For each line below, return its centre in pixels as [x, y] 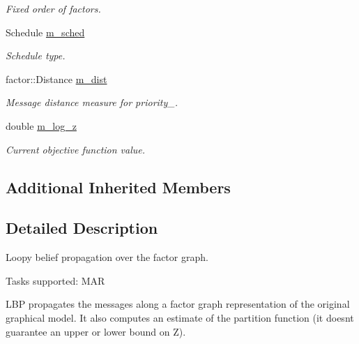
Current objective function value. [76, 149]
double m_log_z [41, 125]
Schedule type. [36, 55]
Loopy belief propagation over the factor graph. [107, 257]
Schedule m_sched [45, 32]
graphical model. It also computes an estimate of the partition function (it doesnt [180, 317]
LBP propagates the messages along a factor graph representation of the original [178, 304]
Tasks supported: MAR [55, 280]
